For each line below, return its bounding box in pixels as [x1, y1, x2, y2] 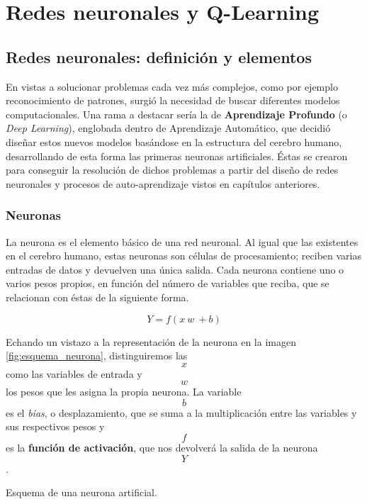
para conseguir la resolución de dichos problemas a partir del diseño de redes [6, 162, 339, 177]
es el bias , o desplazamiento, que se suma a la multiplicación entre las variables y [6, 405, 357, 420]
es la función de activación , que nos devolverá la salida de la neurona [6, 440, 318, 455]
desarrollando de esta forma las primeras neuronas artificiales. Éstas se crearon [6, 148, 348, 163]
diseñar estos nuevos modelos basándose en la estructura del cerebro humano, [6, 134, 342, 149]
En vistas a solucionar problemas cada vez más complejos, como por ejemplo [6, 79, 338, 94]
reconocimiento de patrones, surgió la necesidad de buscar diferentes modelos [6, 93, 340, 108]
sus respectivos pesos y [6, 419, 105, 434]
